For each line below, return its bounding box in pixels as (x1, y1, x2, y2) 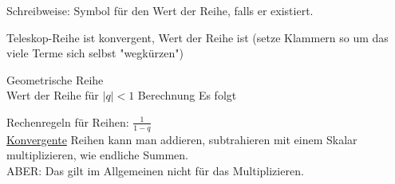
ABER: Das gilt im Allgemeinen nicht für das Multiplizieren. (6, 162, 304, 178)
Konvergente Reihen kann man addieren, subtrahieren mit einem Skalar (6, 131, 357, 147)
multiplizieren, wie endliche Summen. (6, 147, 188, 163)
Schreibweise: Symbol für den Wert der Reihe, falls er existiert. (6, 2, 314, 18)
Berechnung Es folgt (137, 87, 237, 104)
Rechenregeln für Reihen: (6, 113, 129, 130)
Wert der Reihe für (6, 87, 99, 104)
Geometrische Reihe (6, 71, 104, 88)
